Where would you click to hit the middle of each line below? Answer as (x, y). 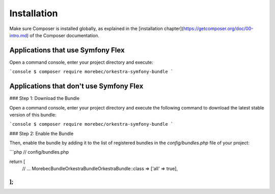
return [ (17, 161)
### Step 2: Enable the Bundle (42, 133)
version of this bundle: (33, 115)
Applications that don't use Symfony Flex (76, 86)
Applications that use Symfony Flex (67, 50)
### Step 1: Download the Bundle (45, 98)
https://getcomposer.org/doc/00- (218, 29)
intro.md (18, 35)
